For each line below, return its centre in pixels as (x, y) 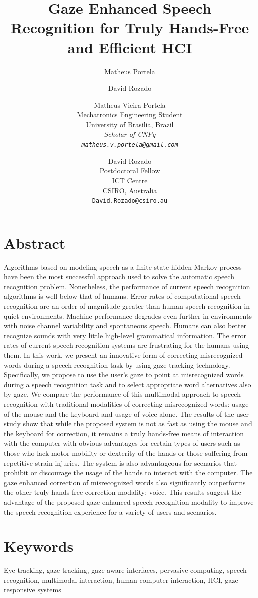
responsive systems (33, 590)
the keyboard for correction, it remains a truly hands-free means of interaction (124, 433)
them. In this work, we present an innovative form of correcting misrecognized (123, 355)
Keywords (39, 546)
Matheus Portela (130, 71)
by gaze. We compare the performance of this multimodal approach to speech (122, 394)
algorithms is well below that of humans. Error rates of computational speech (122, 296)
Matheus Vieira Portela (130, 104)
